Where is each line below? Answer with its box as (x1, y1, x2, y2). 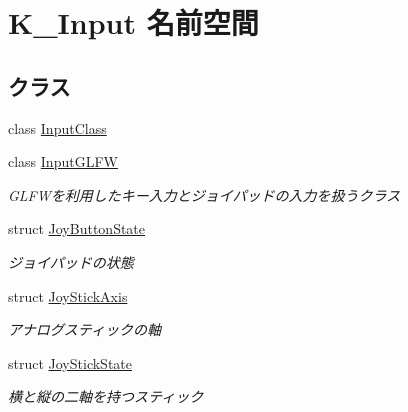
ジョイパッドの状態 (8, 251, 134, 272)
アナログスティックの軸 (8, 319, 161, 340)
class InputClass (8, 117, 107, 138)
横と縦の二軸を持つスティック (8, 386, 204, 407)
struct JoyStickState (8, 352, 132, 373)
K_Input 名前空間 (8, 2, 259, 43)
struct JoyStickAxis (8, 285, 128, 306)
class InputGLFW (8, 151, 118, 172)
